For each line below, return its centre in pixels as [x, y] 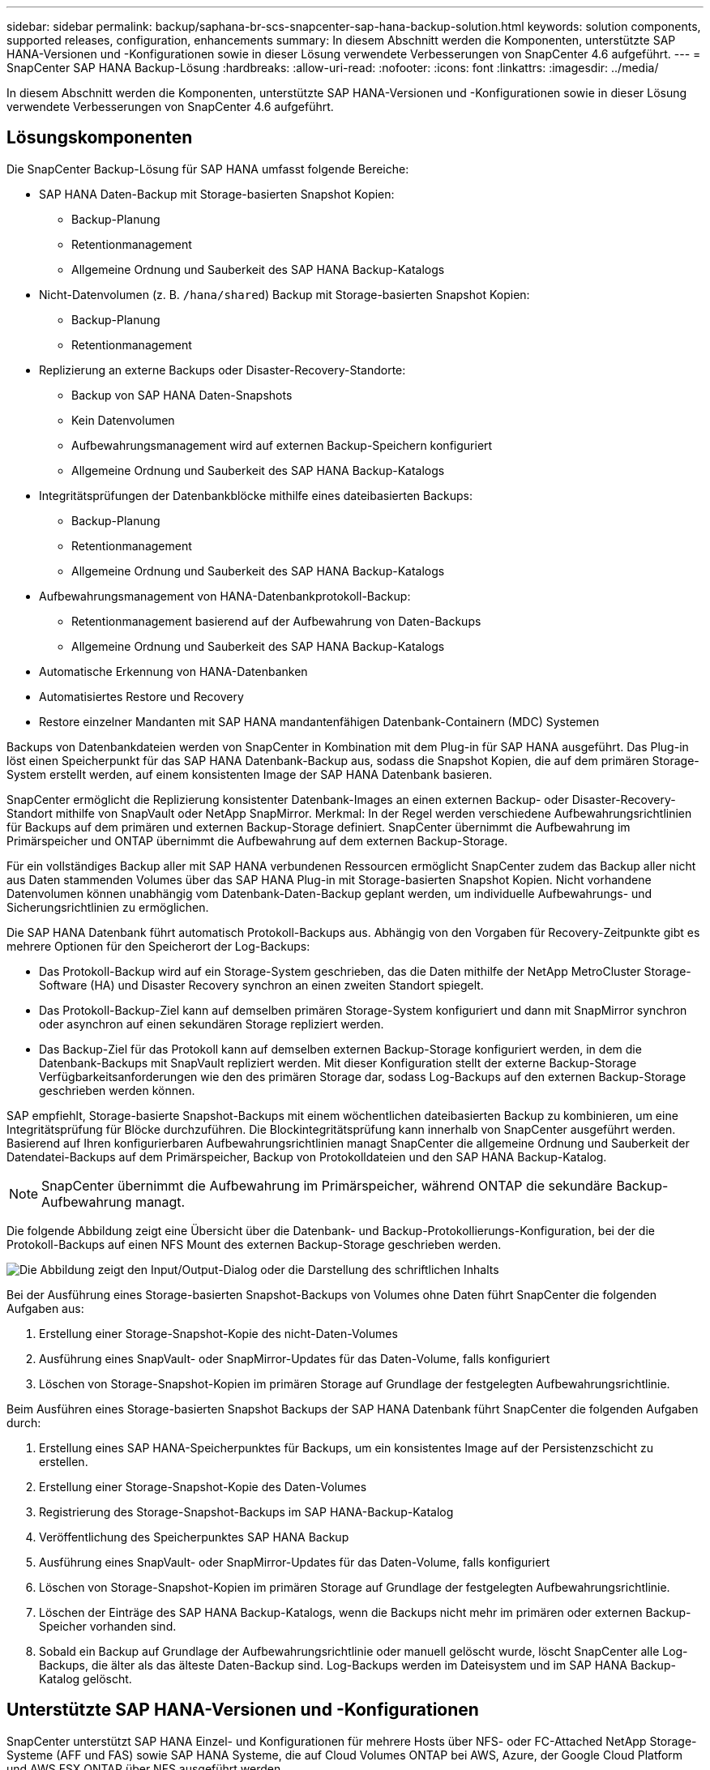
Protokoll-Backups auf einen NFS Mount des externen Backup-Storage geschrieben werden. [254, 1244]
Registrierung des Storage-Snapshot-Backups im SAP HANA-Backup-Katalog [246, 1511]
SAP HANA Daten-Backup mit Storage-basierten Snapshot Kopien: [217, 194]
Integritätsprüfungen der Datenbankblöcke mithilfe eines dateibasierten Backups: [256, 495]
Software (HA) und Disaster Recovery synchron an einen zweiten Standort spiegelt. [261, 985]
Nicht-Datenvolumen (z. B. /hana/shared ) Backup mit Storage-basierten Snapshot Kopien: [284, 294]
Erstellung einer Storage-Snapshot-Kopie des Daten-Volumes [203, 1486]
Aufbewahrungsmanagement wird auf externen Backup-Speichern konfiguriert [282, 445]
